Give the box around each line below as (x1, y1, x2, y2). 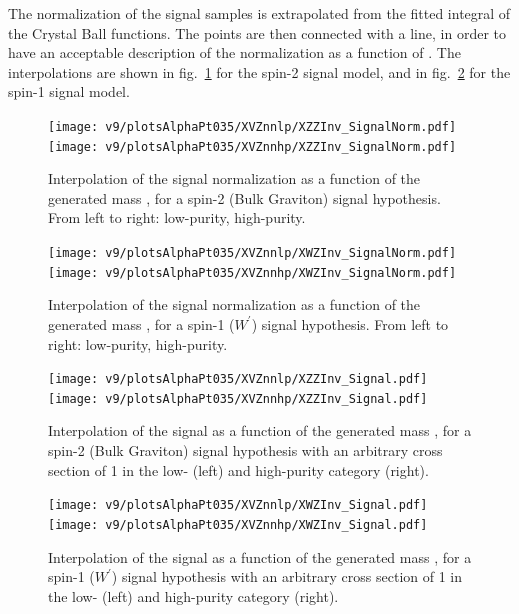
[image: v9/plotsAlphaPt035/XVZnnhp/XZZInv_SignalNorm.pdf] (48, 139, 457, 154)
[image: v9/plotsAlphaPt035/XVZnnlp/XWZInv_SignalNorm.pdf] (48, 246, 457, 261)
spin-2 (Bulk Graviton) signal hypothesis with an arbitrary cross (48, 440, 443, 461)
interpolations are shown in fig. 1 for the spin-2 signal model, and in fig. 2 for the (8, 61, 511, 82)
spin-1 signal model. (8, 81, 130, 102)
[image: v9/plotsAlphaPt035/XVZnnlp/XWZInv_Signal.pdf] (48, 498, 428, 513)
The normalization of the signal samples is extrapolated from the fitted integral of (8, 3, 511, 23)
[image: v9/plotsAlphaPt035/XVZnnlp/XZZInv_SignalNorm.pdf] (48, 119, 457, 134)
